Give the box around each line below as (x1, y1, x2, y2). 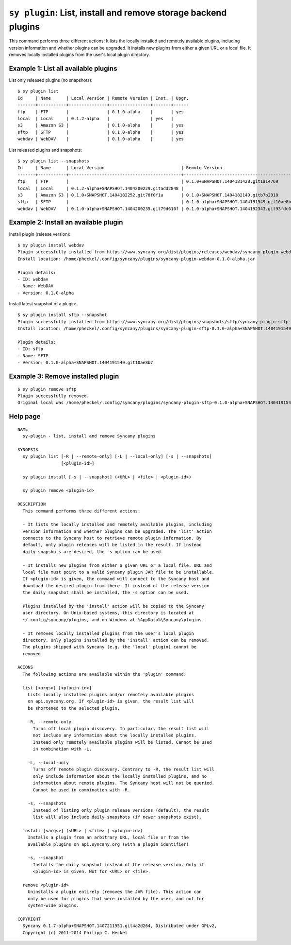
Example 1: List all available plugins (9, 64, 117, 72)
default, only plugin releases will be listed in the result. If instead (22, 542, 202, 548)
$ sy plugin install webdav (17, 242, 84, 248)
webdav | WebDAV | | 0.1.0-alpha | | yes (17, 136, 184, 142)
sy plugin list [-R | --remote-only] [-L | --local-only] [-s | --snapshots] (22, 454, 212, 459)
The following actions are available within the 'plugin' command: (22, 671, 187, 677)
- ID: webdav (17, 276, 48, 282)
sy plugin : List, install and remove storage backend (9, 7, 227, 18)
